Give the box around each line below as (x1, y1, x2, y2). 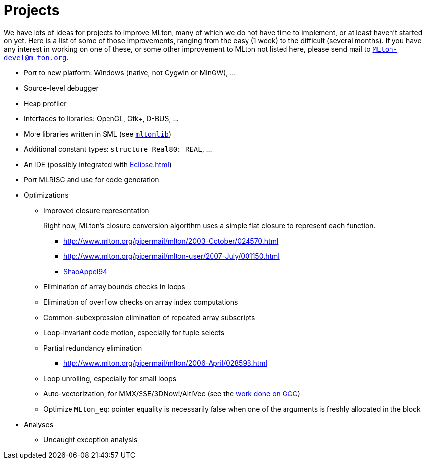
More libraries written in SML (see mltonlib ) (24, 129, 171, 138)
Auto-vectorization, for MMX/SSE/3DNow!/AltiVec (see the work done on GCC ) (43, 389, 300, 398)
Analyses (24, 420, 54, 428)
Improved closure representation (43, 206, 149, 214)
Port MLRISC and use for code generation (24, 175, 159, 184)
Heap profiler (24, 99, 67, 107)
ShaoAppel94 (63, 267, 107, 276)
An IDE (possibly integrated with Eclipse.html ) (24, 160, 172, 169)
